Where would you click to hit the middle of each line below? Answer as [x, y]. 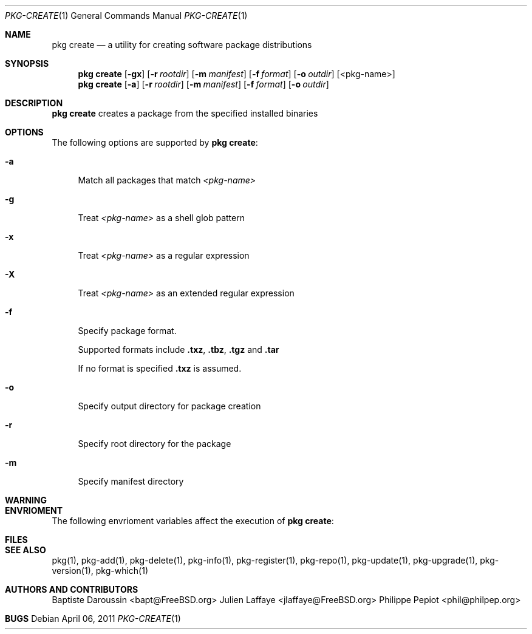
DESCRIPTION [34, 103]
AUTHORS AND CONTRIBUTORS [72, 589]
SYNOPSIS [27, 63]
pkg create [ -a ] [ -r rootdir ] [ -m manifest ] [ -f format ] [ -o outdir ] [203, 84]
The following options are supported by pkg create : [155, 142]
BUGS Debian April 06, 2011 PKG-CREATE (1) [93, 619]
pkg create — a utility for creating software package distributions [182, 45]
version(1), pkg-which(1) [100, 571]
